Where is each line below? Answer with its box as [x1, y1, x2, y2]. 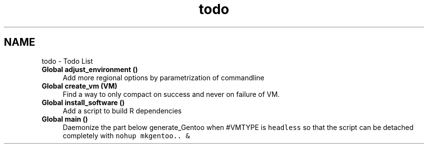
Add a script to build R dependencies [63, 106, 182, 115]
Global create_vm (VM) [42, 81, 118, 90]
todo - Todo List [42, 56, 93, 65]
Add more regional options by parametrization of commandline [63, 73, 265, 82]
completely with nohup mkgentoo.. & [63, 131, 190, 140]
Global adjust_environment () [42, 65, 138, 74]
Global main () [42, 114, 88, 123]
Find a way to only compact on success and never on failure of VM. [63, 90, 280, 98]
